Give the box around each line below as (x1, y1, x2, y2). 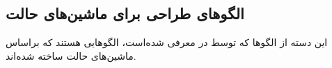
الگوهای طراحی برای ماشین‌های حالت (6, 3, 244, 24)
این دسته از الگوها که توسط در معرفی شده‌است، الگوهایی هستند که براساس (6, 35, 328, 49)
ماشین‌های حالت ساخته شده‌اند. (6, 48, 136, 63)
